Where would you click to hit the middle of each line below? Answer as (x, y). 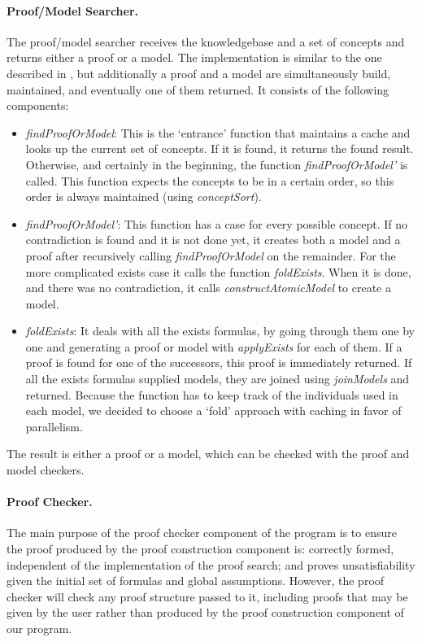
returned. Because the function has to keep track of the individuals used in (212, 394)
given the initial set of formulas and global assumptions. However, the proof (196, 581)
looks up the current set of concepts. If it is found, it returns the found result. (220, 148)
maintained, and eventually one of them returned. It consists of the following (198, 89)
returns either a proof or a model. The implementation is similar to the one (194, 57)
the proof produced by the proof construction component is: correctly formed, (200, 549)
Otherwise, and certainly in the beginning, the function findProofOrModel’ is (217, 164)
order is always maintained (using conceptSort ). (144, 197)
